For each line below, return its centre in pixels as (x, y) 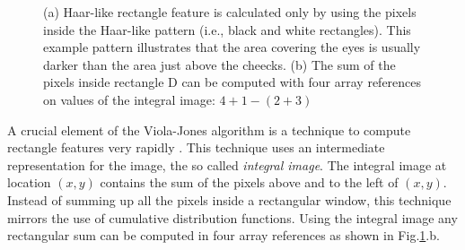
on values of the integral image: (129, 99)
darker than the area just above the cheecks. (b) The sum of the (219, 64)
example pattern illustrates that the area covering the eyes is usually (232, 47)
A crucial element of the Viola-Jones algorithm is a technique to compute (209, 129)
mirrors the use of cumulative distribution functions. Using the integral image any (232, 217)
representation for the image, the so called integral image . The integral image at (227, 164)
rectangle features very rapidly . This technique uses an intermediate (196, 147)
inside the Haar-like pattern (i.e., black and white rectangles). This (227, 29)
